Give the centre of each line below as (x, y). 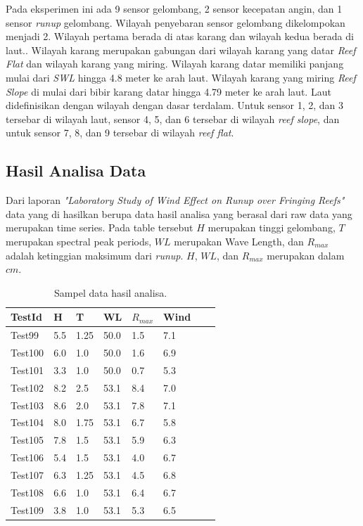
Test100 (27, 352)
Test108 (27, 492)
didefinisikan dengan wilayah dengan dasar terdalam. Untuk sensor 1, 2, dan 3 (174, 105)
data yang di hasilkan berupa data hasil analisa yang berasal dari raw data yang (179, 213)
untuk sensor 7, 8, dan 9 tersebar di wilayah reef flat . (120, 133)
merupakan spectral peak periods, (79, 241)
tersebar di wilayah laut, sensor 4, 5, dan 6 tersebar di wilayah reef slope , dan (173, 118)
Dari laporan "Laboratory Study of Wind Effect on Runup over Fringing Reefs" (175, 200)
